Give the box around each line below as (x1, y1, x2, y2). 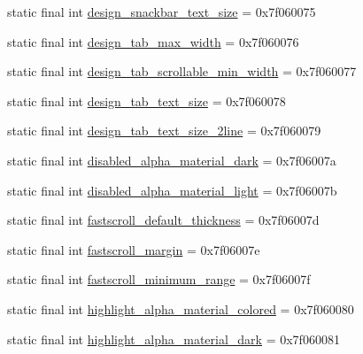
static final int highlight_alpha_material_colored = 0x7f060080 (7, 299, 354, 318)
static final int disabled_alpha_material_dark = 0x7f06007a (7, 150, 336, 169)
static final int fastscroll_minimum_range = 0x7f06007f (7, 270, 311, 289)
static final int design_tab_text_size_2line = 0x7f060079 (7, 121, 321, 140)
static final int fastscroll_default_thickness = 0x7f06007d (7, 211, 320, 229)
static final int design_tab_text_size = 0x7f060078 (7, 91, 286, 110)
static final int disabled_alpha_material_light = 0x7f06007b (7, 181, 337, 199)
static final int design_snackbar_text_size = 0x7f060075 (7, 3, 316, 20)
